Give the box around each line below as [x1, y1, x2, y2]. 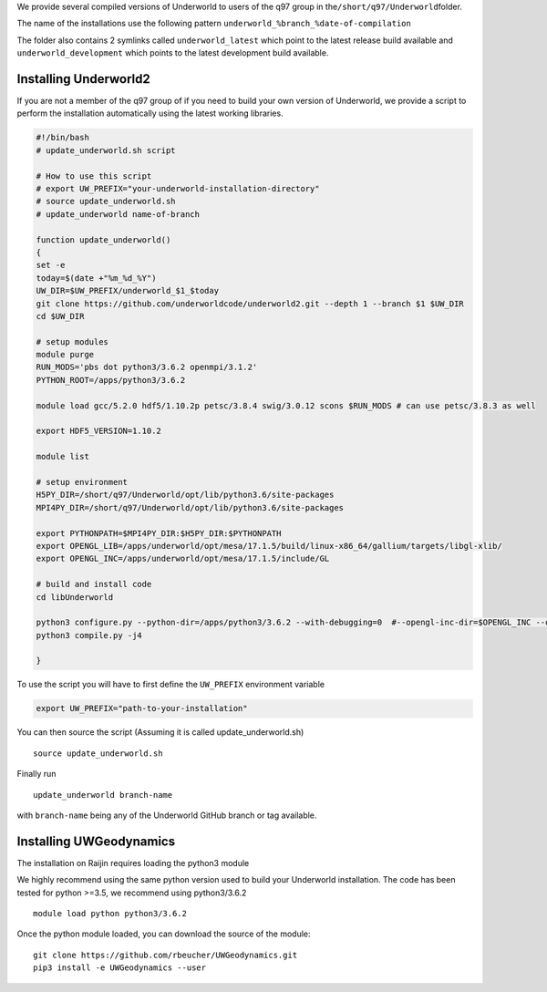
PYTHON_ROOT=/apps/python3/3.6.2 [36, 375, 186, 385]
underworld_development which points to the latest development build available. [16, 47, 329, 58]
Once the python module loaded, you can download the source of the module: [16, 928, 311, 939]
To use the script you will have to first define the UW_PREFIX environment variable [16, 679, 325, 690]
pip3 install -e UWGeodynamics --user [33, 963, 207, 973]
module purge [36, 349, 95, 360]
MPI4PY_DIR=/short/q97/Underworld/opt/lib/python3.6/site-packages [36, 502, 345, 512]
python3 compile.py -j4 [36, 630, 143, 640]
